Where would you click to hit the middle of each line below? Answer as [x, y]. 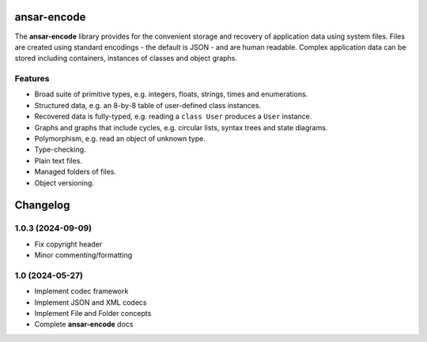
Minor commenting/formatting [83, 255]
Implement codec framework [81, 291]
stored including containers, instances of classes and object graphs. [126, 58]
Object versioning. [64, 182]
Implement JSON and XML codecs [91, 302]
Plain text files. [59, 160]
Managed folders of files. [75, 172]
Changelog [42, 205]
